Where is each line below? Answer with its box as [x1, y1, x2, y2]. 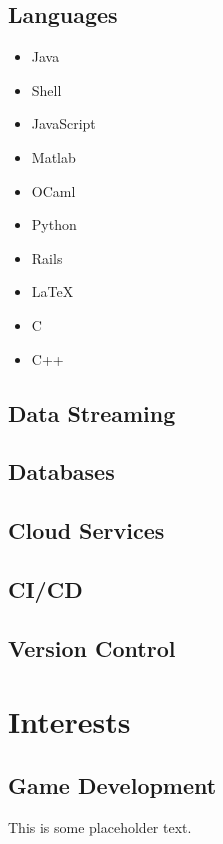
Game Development [8, 769, 217, 800]
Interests [8, 701, 131, 742]
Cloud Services [8, 515, 165, 546]
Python [31, 214, 77, 235]
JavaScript [31, 113, 96, 134]
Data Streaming [8, 397, 176, 428]
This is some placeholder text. [8, 816, 192, 837]
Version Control [8, 632, 176, 663]
